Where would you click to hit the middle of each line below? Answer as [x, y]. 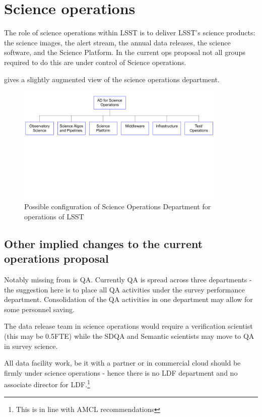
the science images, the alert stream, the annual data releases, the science [117, 42]
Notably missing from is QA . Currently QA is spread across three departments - [128, 280]
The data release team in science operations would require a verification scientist [128, 326]
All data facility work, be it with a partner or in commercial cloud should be [122, 363]
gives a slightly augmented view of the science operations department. [112, 79]
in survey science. [31, 346]
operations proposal [56, 258]
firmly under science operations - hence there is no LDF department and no [121, 372]
